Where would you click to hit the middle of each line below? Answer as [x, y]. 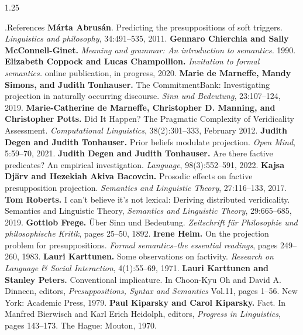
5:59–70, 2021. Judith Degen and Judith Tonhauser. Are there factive [139, 153]
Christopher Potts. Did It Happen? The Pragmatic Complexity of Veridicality [149, 119]
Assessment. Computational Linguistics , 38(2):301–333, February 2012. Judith [146, 130]
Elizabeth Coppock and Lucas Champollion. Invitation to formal [132, 61]
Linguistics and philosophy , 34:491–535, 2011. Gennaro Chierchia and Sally [147, 38]
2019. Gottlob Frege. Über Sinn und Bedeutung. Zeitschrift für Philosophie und [151, 222]
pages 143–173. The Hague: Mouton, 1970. [81, 325]
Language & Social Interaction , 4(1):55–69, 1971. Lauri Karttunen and [137, 268]
